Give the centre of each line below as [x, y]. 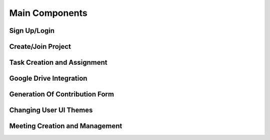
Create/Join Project [40, 47]
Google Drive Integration [48, 78]
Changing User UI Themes [51, 110]
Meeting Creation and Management [66, 126]
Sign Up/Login [32, 31]
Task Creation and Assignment [58, 63]
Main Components [48, 13]
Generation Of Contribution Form [62, 94]
